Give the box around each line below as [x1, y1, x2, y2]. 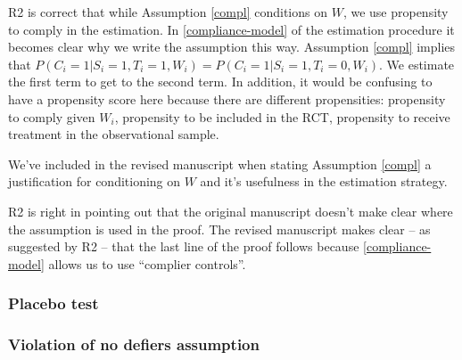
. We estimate [379, 54, 455, 73]
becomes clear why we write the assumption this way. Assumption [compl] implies [8, 37, 456, 56]
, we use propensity [342, 3, 449, 20]
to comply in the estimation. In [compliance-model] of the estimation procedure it [8, 20, 455, 38]
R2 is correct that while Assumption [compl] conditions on [8, 3, 327, 20]
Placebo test [8, 292, 99, 315]
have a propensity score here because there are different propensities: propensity [8, 89, 446, 108]
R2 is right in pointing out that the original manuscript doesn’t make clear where [8, 201, 453, 220]
